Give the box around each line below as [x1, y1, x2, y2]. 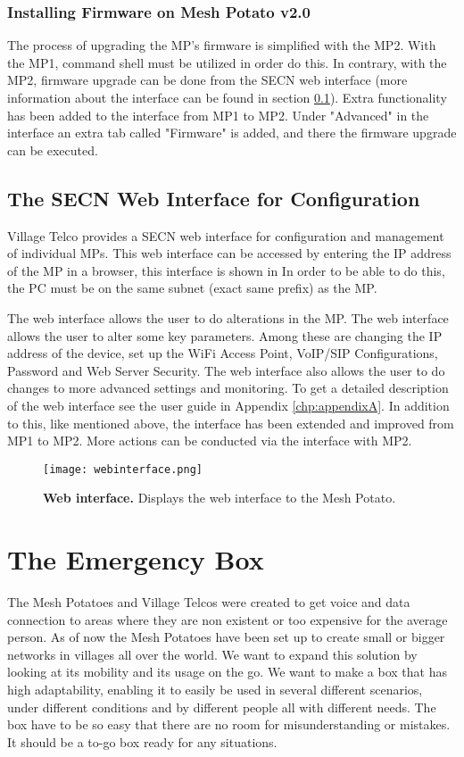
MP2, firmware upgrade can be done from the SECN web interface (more [7, 71, 408, 89]
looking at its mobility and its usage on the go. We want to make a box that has [7, 662, 448, 681]
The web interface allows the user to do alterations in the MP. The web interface [7, 308, 449, 327]
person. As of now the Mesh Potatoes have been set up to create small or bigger [7, 628, 445, 646]
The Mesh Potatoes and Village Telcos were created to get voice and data [7, 593, 410, 611]
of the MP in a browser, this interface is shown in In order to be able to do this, [7, 261, 445, 279]
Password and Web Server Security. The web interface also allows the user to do [7, 361, 445, 379]
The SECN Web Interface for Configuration [7, 184, 420, 212]
